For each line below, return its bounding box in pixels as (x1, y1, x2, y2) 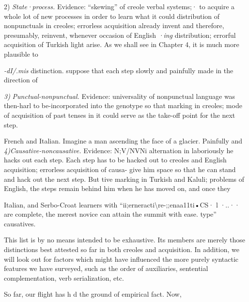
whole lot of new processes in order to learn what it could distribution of (4, 11, 220, 21)
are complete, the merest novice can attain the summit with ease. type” (4, 209, 217, 219)
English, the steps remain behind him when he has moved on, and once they (4, 183, 231, 193)
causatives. (4, 218, 36, 228)
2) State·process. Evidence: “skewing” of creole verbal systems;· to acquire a (4, 1, 235, 11)
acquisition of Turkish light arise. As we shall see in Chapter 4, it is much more (4, 39, 239, 49)
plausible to (4, 48, 38, 59)
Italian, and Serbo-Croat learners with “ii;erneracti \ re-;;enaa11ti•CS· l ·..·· (4, 199, 240, 209)
